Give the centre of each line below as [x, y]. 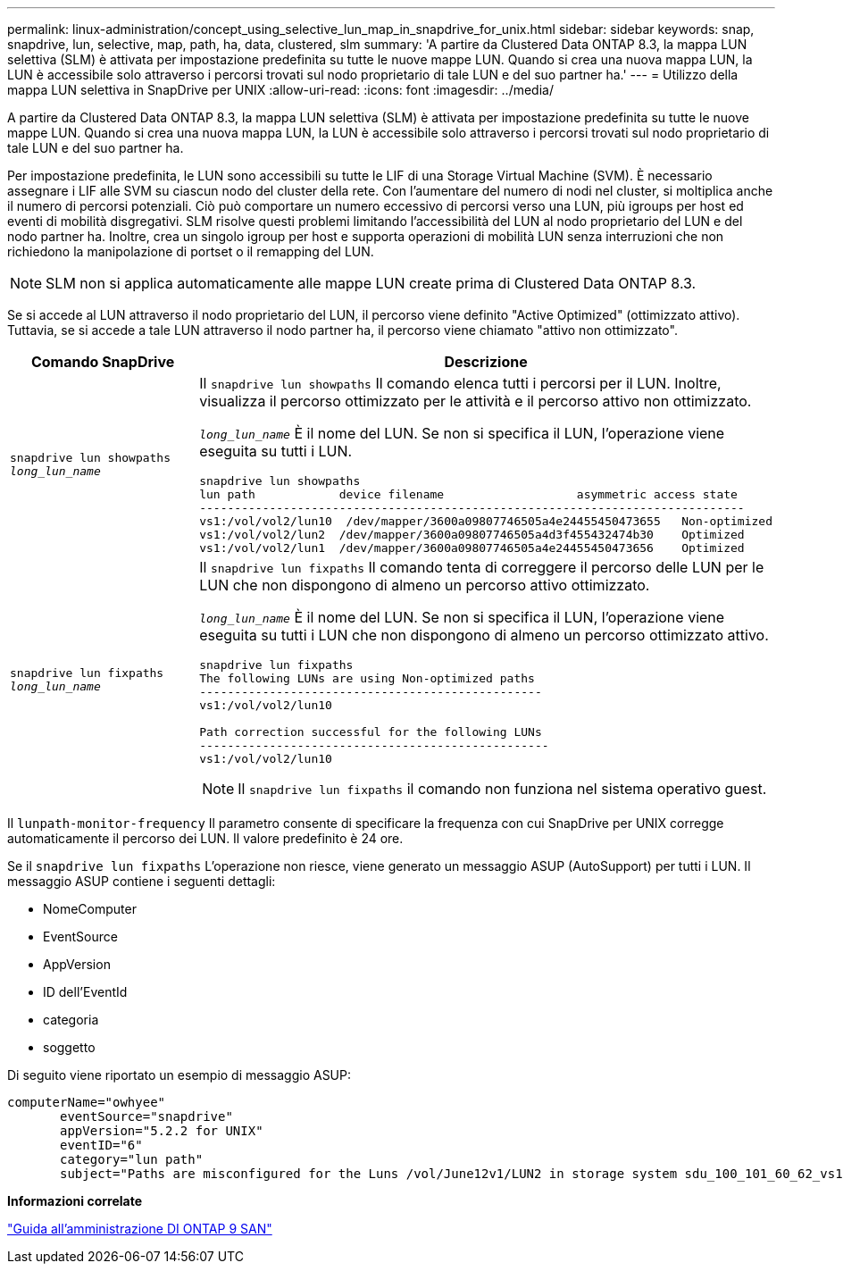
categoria [71, 1020]
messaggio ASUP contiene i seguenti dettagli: [142, 881]
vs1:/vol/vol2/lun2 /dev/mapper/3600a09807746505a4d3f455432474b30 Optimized [472, 535]
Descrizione [486, 362]
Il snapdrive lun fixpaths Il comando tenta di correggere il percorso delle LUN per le [482, 567]
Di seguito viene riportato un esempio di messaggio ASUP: [179, 1075]
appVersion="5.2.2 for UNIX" [162, 1131]
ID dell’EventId [85, 992]
